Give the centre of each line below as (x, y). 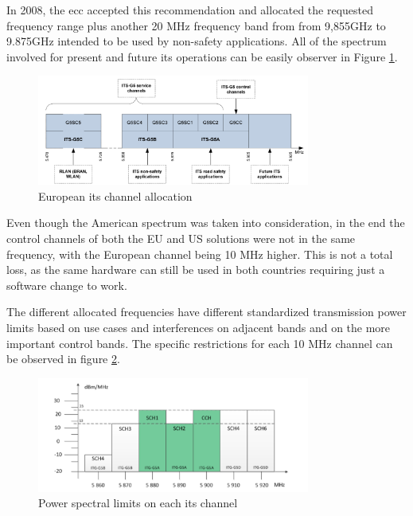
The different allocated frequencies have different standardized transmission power (206, 312)
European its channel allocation (115, 195)
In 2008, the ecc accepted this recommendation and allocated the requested (190, 10)
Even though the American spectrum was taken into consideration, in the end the (206, 223)
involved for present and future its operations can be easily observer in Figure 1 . (202, 56)
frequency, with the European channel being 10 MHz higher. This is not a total (200, 254)
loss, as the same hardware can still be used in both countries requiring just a (196, 270)
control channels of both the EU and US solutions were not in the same (181, 238)
